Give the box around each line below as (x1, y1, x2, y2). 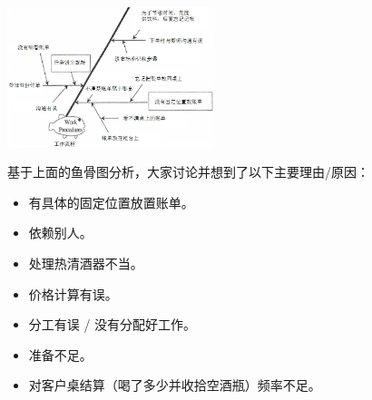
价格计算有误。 (28, 284, 118, 303)
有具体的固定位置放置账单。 (28, 192, 194, 211)
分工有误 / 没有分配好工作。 (28, 315, 197, 334)
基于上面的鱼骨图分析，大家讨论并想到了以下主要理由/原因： (7, 162, 369, 181)
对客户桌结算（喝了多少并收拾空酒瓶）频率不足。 (28, 376, 321, 395)
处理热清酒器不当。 (28, 253, 143, 272)
